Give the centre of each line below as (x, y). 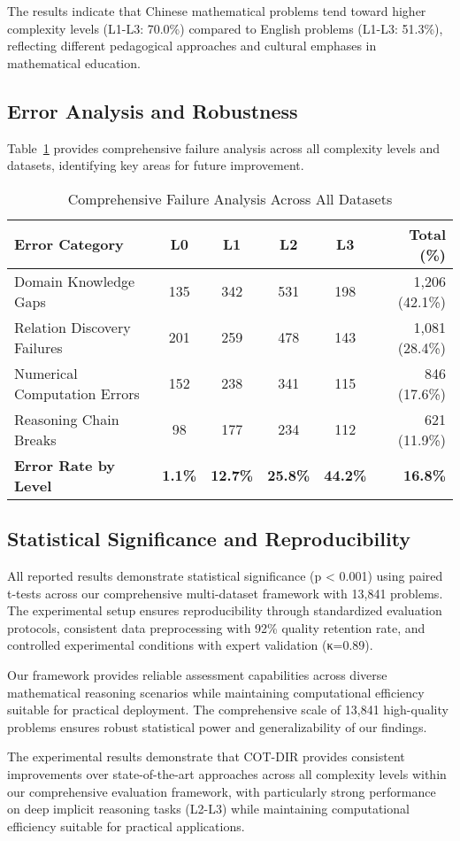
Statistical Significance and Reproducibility (209, 539)
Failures (38, 347)
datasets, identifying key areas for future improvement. (156, 165)
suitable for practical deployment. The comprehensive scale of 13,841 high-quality (228, 710)
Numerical (46, 373)
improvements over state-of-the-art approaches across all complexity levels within (227, 773)
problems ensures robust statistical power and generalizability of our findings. (217, 726)
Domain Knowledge (75, 281)
